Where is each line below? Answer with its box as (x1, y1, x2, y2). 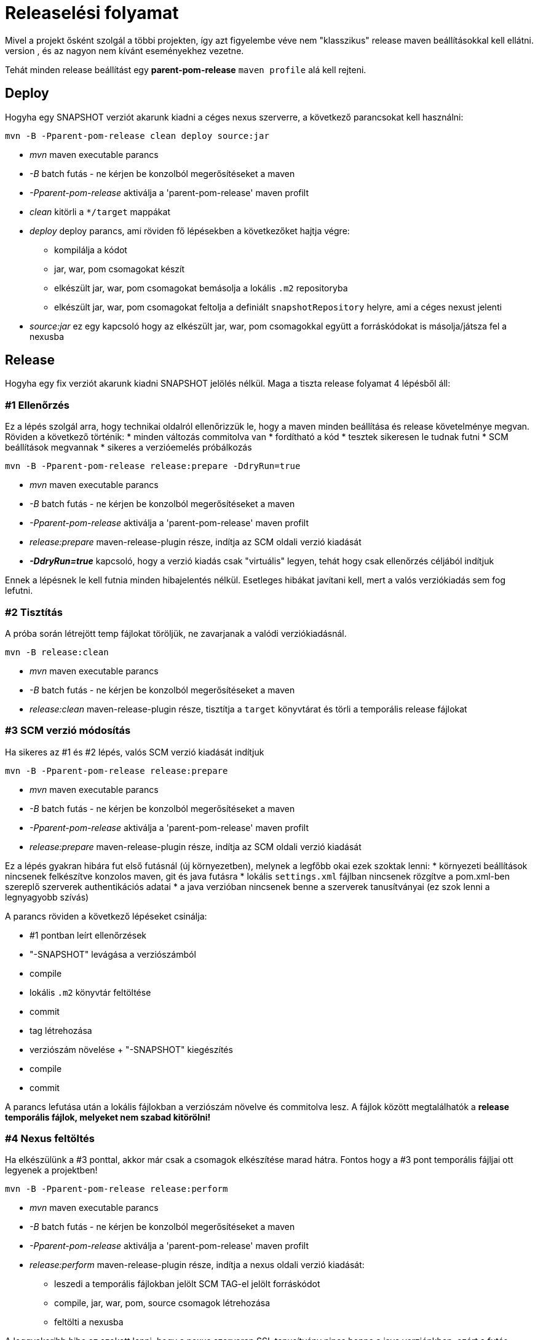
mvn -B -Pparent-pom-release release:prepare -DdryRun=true (5, 461, 301, 471)
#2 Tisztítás (5, 605, 63, 618)
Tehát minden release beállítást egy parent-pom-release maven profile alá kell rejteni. (5, 64, 366, 75)
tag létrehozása (30, 1025, 92, 1036)
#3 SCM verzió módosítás (5, 724, 131, 737)
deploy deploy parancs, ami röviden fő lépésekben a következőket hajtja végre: (30, 225, 350, 236)
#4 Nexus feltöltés (5, 1132, 95, 1145)
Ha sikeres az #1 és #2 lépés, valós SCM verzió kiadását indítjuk (5, 746, 264, 757)
